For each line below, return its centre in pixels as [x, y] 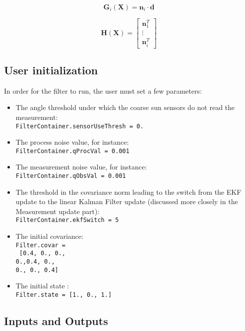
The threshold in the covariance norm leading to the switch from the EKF [128, 192]
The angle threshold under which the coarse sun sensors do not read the [125, 107]
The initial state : [42, 286]
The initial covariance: [49, 236]
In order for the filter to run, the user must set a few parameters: [103, 90]
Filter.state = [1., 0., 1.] [64, 295]
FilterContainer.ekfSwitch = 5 [67, 220]
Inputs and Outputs [56, 321]
